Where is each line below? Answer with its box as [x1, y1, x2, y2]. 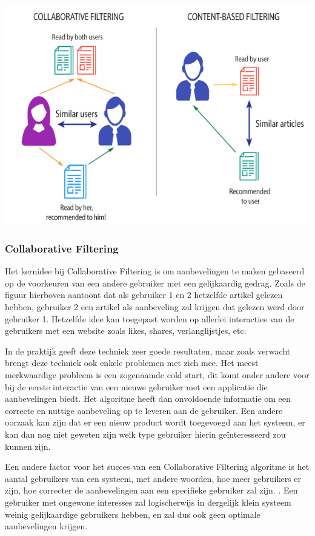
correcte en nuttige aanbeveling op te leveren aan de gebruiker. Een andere [5, 404, 283, 416]
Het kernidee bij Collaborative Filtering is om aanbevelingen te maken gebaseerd [5, 265, 305, 277]
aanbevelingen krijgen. [5, 520, 88, 532]
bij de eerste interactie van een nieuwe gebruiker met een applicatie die [5, 380, 268, 393]
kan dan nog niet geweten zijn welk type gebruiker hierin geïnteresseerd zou [5, 427, 286, 440]
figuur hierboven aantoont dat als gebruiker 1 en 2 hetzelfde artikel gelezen [5, 288, 283, 301]
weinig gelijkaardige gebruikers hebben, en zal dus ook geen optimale [5, 507, 260, 520]
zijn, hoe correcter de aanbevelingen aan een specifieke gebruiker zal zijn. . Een [5, 484, 298, 497]
